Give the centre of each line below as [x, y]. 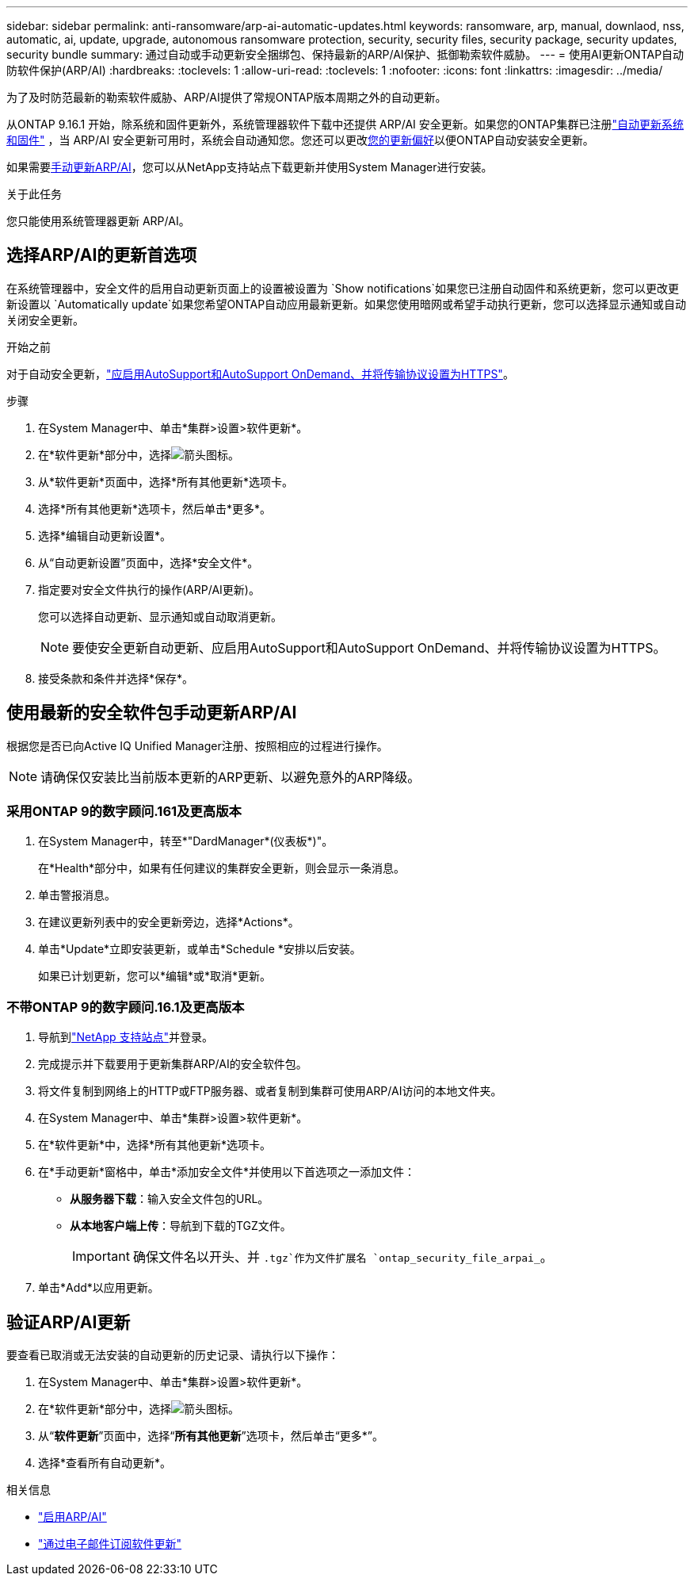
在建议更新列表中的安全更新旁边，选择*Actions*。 [169, 922]
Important [101, 1256]
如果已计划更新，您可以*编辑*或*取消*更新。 [155, 976]
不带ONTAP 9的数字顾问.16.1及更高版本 [126, 1007]
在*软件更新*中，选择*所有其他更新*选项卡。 [155, 1145]
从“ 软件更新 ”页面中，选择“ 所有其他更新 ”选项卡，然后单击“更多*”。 [211, 1436]
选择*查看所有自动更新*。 [105, 1463]
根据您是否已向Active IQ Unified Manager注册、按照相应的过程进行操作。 [197, 745]
